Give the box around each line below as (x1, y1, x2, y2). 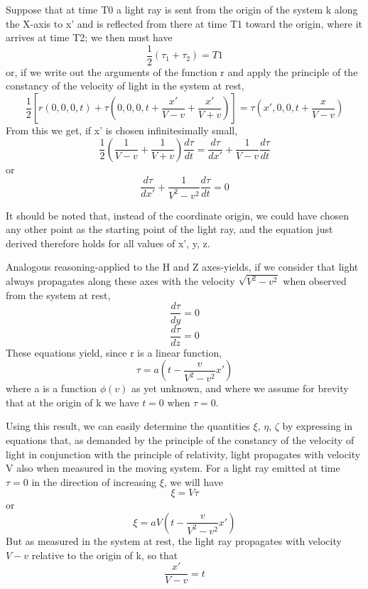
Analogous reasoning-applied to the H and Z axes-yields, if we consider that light (6, 259, 359, 274)
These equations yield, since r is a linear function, (6, 345, 222, 360)
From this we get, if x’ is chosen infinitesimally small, (6, 123, 238, 138)
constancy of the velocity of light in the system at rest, (6, 78, 244, 93)
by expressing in (282, 418, 353, 433)
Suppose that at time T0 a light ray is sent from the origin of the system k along (6, 2, 358, 16)
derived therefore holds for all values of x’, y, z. (6, 235, 210, 250)
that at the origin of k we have (6, 394, 139, 409)
